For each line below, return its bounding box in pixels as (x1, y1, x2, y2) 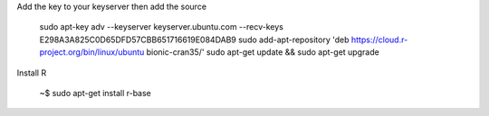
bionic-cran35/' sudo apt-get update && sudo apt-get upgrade (146, 47, 379, 58)
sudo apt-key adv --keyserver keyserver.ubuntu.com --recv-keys (39, 22, 284, 32)
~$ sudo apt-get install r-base (39, 87, 151, 98)
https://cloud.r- (350, 34, 408, 45)
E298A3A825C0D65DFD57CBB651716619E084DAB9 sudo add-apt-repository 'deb (39, 34, 350, 45)
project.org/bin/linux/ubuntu (39, 47, 145, 58)
